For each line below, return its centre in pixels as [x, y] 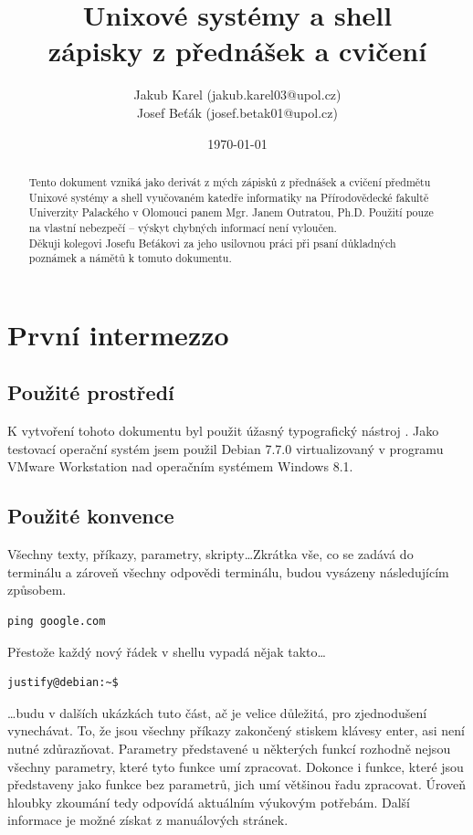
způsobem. [37, 590]
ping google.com [57, 621]
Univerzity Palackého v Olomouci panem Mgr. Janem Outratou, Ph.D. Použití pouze [231, 212]
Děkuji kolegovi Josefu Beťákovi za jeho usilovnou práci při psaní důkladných [212, 243]
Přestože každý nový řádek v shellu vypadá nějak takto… [167, 651]
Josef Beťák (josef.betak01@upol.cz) [237, 112]
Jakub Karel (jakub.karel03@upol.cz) [237, 95]
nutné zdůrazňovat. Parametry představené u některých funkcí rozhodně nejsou [229, 748]
